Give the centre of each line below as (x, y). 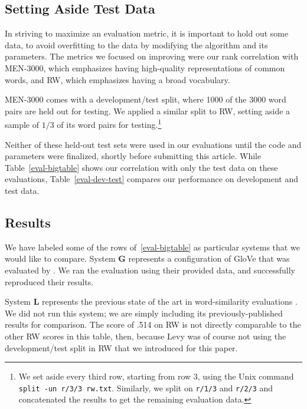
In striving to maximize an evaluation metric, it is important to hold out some (147, 33)
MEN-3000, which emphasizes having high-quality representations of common (145, 67)
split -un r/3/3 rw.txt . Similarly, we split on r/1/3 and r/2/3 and (146, 387)
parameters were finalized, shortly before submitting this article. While (133, 156)
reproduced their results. (49, 281)
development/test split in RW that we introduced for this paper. (121, 347)
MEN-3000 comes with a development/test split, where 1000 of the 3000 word (146, 99)
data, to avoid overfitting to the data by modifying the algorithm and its (136, 44)
